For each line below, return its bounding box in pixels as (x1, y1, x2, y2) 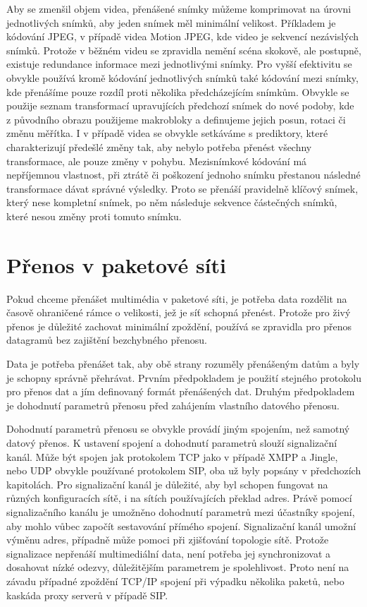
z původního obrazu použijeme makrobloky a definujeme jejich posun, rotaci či (6, 112, 346, 126)
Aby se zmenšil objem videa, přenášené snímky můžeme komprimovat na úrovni (6, 1, 352, 16)
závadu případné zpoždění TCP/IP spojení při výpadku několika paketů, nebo (6, 573, 344, 588)
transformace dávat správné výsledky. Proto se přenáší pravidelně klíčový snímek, (6, 181, 359, 196)
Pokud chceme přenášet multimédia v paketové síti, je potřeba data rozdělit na (6, 291, 347, 306)
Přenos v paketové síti (6, 250, 226, 279)
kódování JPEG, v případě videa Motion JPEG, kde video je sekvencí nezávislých (6, 29, 359, 44)
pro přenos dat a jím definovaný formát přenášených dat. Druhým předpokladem (6, 384, 355, 399)
